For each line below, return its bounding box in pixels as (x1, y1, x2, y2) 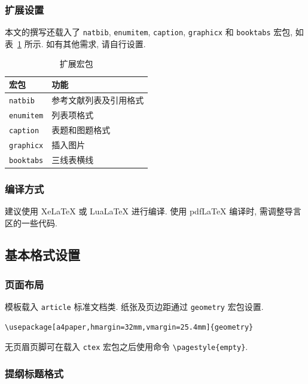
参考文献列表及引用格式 (51, 93, 144, 106)
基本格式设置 (5, 245, 80, 264)
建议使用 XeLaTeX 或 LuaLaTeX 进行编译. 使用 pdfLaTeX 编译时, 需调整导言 (5, 204, 301, 217)
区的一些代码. (5, 216, 57, 229)
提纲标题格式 (5, 365, 64, 380)
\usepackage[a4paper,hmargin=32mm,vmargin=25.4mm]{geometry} (5, 322, 254, 331)
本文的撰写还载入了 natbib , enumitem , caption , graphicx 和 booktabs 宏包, (5, 26, 293, 38)
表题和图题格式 (51, 123, 111, 136)
